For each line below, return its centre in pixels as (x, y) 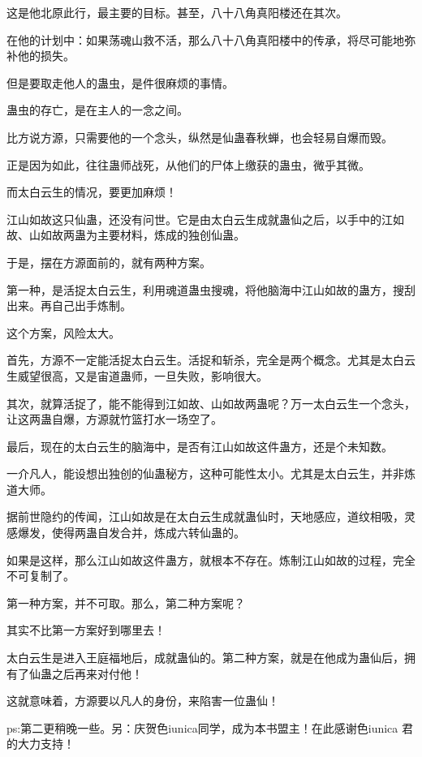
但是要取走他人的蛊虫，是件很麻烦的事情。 (120, 82)
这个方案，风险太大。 (63, 332)
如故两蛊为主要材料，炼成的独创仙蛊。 (142, 235)
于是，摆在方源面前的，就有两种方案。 (109, 262)
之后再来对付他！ (97, 673)
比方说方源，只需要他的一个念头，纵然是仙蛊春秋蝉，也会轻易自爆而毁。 (200, 137)
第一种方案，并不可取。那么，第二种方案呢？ (126, 602)
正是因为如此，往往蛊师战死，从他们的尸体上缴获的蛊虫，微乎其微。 (188, 164)
